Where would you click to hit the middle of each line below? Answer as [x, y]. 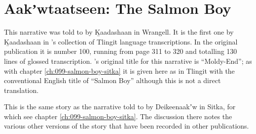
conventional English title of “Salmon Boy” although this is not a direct [112, 80]
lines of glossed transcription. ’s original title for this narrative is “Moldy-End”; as [128, 61]
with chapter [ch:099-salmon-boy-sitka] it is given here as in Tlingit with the [119, 70]
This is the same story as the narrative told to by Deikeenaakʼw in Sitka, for [120, 107]
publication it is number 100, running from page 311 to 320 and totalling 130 [121, 51]
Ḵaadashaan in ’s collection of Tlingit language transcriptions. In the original [121, 41]
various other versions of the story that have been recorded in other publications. [127, 126]
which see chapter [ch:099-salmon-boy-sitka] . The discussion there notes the [118, 116]
